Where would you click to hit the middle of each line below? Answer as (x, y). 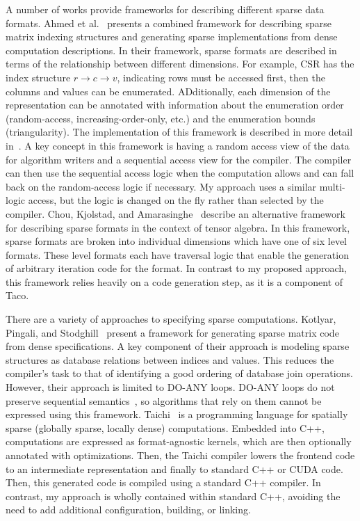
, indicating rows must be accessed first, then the (221, 77)
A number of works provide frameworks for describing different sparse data (165, 9)
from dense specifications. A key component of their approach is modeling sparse (178, 346)
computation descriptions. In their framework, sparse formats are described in (171, 50)
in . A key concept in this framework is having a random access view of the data (178, 145)
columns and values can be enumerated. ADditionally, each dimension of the (168, 91)
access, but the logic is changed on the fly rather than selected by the (176, 200)
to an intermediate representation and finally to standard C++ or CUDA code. (174, 468)
